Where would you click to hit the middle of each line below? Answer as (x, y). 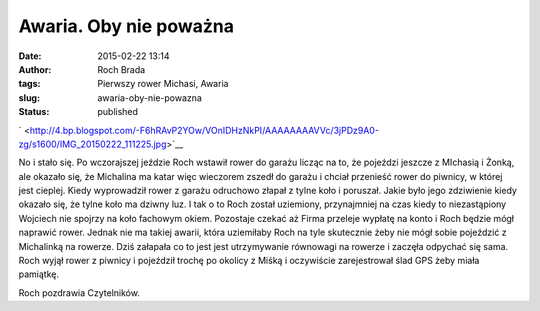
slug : (29, 97)
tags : (29, 84)
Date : (30, 56)
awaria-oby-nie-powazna (149, 97)
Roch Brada (121, 69)
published (118, 112)
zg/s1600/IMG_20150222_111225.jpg (92, 144)
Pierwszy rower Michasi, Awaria (163, 84)
